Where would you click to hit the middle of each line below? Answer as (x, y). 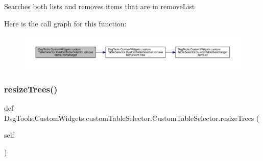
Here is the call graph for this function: (65, 23)
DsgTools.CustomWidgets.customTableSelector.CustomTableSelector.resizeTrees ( (132, 118)
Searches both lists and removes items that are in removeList (100, 6)
